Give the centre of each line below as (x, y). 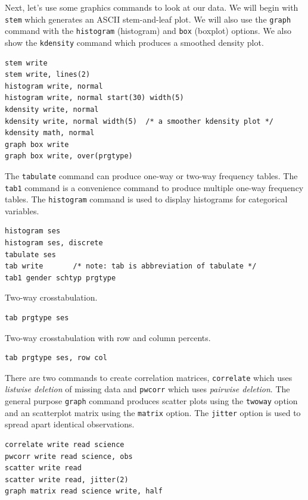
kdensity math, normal (50, 133)
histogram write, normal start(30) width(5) (94, 98)
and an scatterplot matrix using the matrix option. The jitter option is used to (153, 412)
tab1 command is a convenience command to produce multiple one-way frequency (154, 187)
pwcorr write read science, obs (69, 456)
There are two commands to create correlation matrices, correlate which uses (149, 377)
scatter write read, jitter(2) (67, 479)
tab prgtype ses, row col (56, 358)
